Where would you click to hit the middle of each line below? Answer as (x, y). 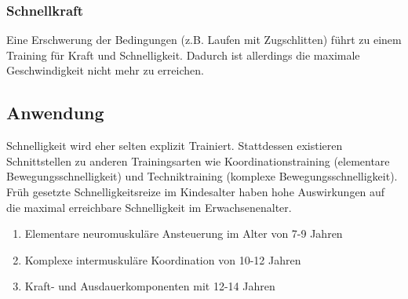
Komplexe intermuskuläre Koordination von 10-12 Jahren (163, 259)
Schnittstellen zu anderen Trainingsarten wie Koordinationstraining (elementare (198, 160)
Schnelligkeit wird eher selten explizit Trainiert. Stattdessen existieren (175, 146)
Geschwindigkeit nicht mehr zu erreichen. (105, 70)
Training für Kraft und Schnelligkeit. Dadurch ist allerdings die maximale (183, 55)
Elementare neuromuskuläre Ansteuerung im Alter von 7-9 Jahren (184, 233)
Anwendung (55, 113)
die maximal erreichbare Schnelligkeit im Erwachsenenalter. (149, 207)
